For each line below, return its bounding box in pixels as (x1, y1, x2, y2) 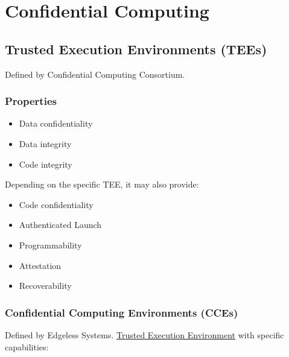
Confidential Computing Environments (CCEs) (5, 305, 238, 320)
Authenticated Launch (19, 218, 102, 231)
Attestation (19, 259, 62, 271)
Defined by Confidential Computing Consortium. (5, 68, 185, 80)
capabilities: (5, 340, 49, 353)
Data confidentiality (19, 117, 93, 130)
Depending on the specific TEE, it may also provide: (5, 178, 199, 191)
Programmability (19, 238, 82, 251)
